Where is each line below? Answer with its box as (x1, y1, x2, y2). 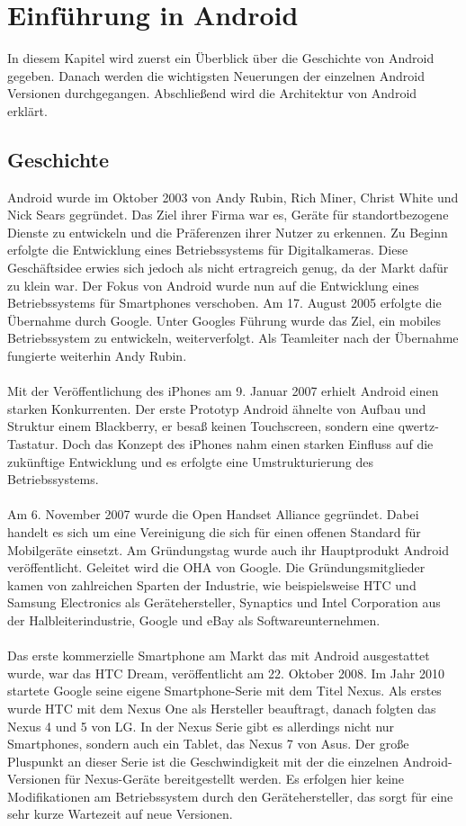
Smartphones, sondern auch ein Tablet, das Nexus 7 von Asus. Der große (7, 734, 409, 753)
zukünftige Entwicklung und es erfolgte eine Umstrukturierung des (7, 452, 374, 471)
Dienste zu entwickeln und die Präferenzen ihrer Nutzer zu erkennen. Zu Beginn (7, 222, 448, 241)
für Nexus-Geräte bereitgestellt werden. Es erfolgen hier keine (64, 769, 405, 788)
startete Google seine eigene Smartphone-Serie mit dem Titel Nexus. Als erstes (7, 681, 442, 700)
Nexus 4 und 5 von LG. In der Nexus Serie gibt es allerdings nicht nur (7, 716, 395, 735)
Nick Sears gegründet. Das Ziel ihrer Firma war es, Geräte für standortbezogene (7, 205, 449, 224)
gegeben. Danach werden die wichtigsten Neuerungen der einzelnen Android (7, 66, 425, 85)
